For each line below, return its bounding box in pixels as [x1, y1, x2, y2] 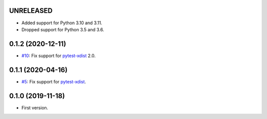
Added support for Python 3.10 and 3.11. [21, 20, 102, 26]
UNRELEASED [9, 6, 53, 15]
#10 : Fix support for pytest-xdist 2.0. [21, 53, 96, 59]
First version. [21, 105, 48, 111]
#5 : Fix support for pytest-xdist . [21, 78, 87, 84]
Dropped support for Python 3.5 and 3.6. [21, 26, 104, 32]
